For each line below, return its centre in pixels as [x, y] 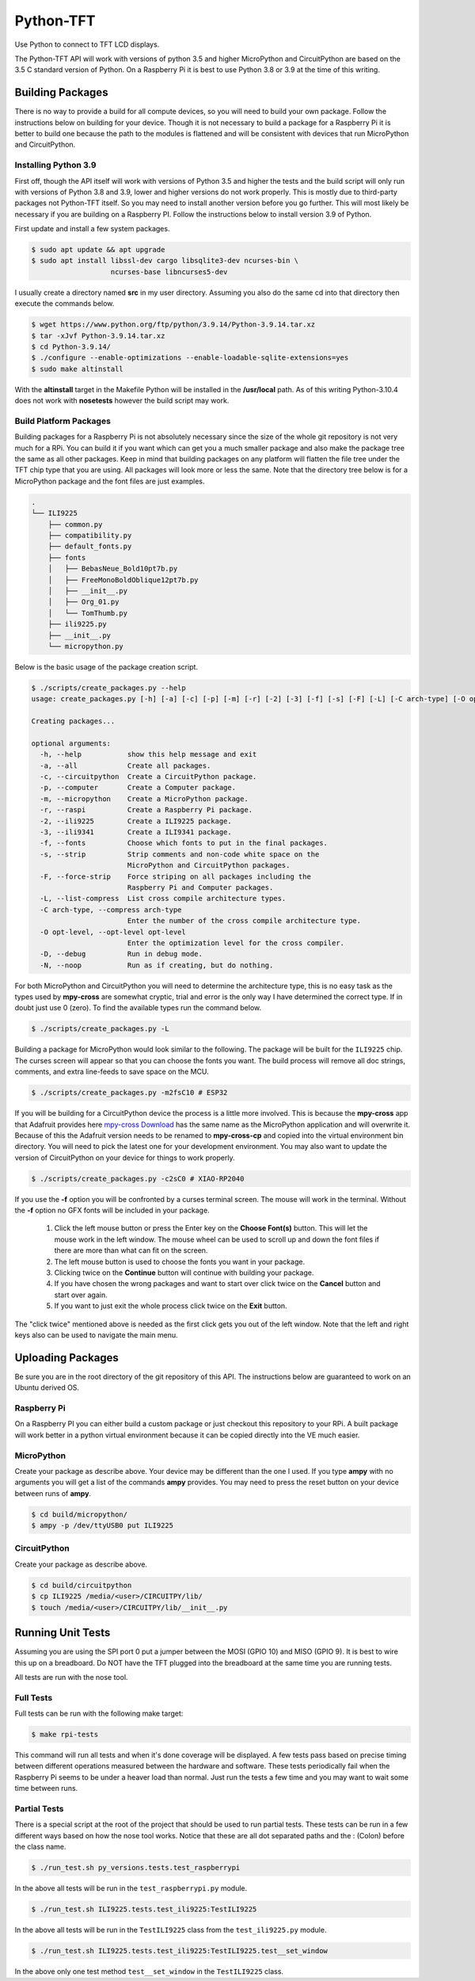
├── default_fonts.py [90, 546]
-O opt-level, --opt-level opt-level [113, 932]
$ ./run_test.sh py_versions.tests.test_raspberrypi [136, 1868]
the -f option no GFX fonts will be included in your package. [112, 1210]
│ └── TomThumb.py [88, 613]
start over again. [81, 1295]
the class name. [40, 1847]
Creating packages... [73, 721]
